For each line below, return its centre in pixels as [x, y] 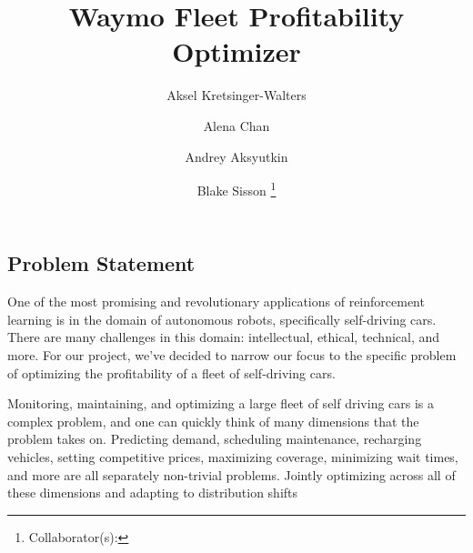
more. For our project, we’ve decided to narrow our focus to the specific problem [232, 354]
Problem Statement [101, 263]
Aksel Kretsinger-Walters [236, 95]
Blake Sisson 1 [236, 189]
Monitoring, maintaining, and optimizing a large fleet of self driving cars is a [221, 403]
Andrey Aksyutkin [236, 156]
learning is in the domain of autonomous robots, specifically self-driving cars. [222, 319]
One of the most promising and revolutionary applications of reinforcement [216, 302]
